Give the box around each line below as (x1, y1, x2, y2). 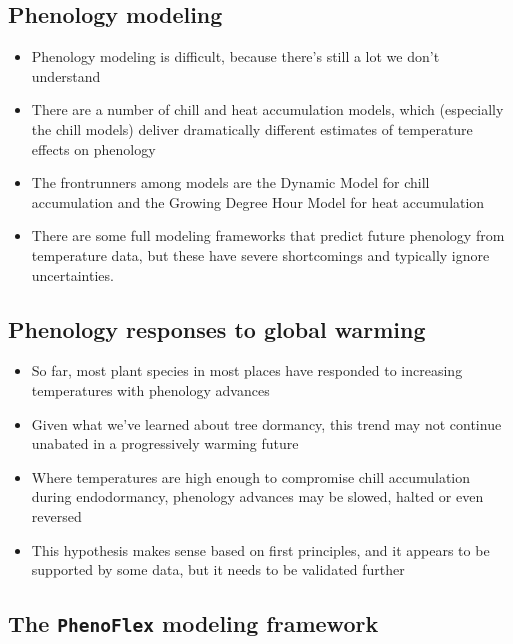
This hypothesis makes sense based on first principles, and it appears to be (31, 539, 490, 560)
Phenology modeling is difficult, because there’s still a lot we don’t (31, 46, 440, 67)
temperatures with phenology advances (31, 379, 270, 400)
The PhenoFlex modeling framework (8, 608, 379, 639)
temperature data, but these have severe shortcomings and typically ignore (31, 244, 490, 265)
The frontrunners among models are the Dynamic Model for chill (31, 172, 430, 193)
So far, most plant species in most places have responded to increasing (31, 360, 463, 381)
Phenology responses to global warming (8, 313, 426, 344)
